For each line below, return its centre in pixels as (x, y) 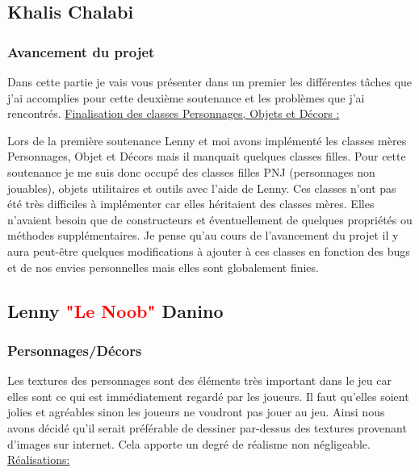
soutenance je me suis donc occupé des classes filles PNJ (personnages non (191, 171)
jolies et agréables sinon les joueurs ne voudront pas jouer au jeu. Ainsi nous (196, 412)
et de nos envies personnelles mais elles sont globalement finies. (163, 267)
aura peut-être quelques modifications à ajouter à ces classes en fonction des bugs (209, 251)
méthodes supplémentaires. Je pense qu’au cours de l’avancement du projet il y (203, 235)
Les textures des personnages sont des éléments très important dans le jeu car (199, 380)
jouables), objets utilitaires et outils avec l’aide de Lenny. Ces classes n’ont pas (202, 188)
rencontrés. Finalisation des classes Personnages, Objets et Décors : (174, 113)
